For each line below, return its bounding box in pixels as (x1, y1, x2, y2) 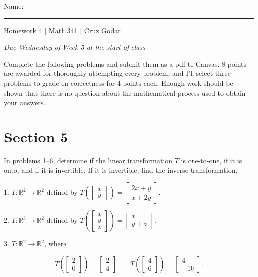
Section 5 (4, 126, 68, 146)
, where (44, 238, 66, 249)
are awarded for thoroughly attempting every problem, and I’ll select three (4, 68, 231, 78)
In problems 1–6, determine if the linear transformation (4, 155, 173, 165)
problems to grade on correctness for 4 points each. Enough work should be (4, 77, 233, 88)
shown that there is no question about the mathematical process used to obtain (4, 87, 246, 98)
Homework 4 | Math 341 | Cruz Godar (4, 25, 121, 35)
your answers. (4, 97, 46, 108)
